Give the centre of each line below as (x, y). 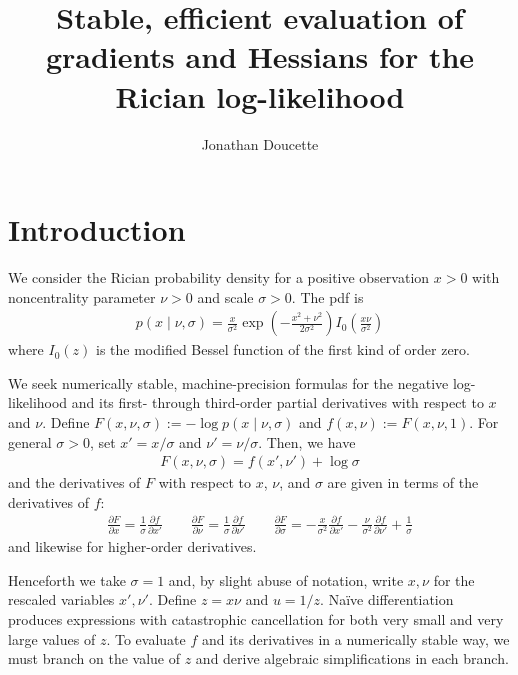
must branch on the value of (94, 658)
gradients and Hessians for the (260, 56)
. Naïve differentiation (387, 599)
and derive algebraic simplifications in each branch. (352, 658)
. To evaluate (146, 638)
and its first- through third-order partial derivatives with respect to (277, 402)
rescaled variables (61, 599)
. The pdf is (327, 296)
